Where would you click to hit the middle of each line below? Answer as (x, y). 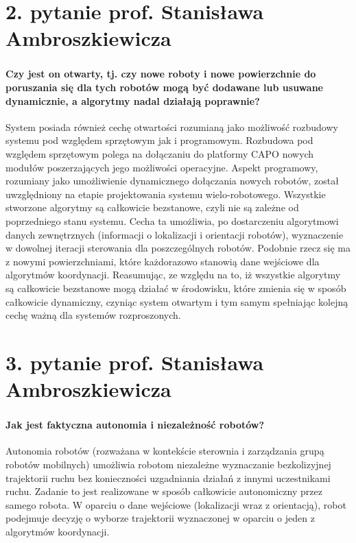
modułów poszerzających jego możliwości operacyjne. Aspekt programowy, (162, 167)
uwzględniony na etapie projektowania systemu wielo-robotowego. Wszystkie (166, 194)
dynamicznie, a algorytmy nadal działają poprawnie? (133, 100)
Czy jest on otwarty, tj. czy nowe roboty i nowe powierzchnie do (161, 74)
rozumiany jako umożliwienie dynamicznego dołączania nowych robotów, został (172, 181)
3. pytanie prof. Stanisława (135, 362)
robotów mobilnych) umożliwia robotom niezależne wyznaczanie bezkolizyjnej (168, 464)
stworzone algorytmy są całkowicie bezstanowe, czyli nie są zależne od (152, 207)
